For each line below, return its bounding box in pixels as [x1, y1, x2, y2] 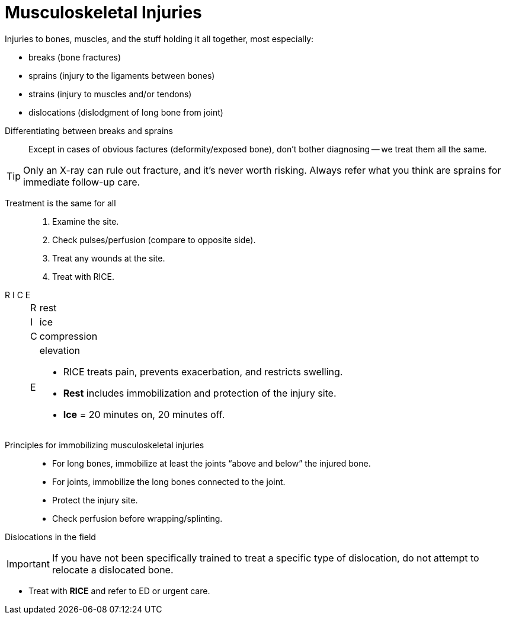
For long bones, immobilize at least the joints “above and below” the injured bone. [52, 458, 371, 468]
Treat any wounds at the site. [52, 253, 165, 263]
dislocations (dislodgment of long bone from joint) [28, 107, 223, 117]
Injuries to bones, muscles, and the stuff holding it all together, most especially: [5, 33, 314, 44]
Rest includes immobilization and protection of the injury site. [63, 387, 337, 399]
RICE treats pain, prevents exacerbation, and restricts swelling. [63, 365, 343, 378]
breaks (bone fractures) [28, 52, 121, 62]
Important [7, 557, 50, 570]
